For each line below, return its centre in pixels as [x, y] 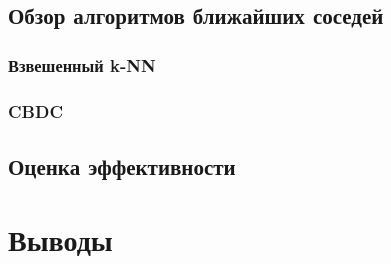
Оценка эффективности [122, 165]
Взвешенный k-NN [82, 64]
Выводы [60, 239]
